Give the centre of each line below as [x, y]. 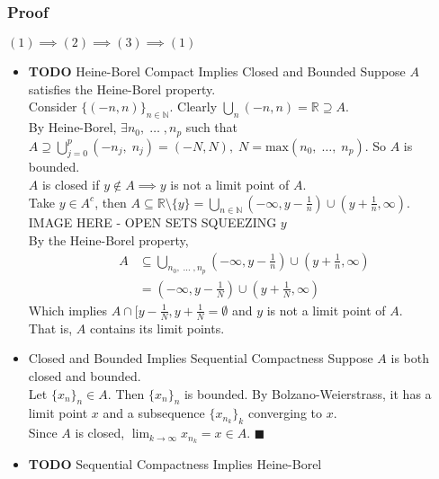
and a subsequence [154, 413]
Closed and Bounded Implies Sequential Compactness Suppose [201, 358]
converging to [285, 413]
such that [212, 127]
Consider [53, 106]
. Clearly [193, 106]
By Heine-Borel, [72, 127]
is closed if [71, 185]
